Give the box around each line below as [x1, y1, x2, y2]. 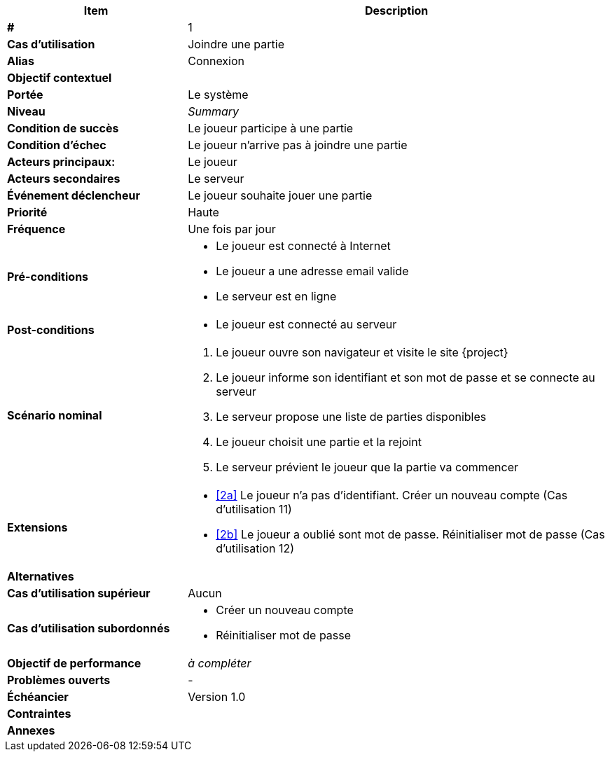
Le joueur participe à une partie [188, 121, 354, 135]
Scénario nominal [7, 408, 102, 422]
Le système [188, 88, 249, 102]
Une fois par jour [188, 222, 276, 236]
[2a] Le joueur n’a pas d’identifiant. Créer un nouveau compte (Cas [216, 488, 568, 502]
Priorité [7, 205, 48, 219]
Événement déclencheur [7, 188, 141, 202]
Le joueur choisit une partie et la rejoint [216, 435, 422, 449]
